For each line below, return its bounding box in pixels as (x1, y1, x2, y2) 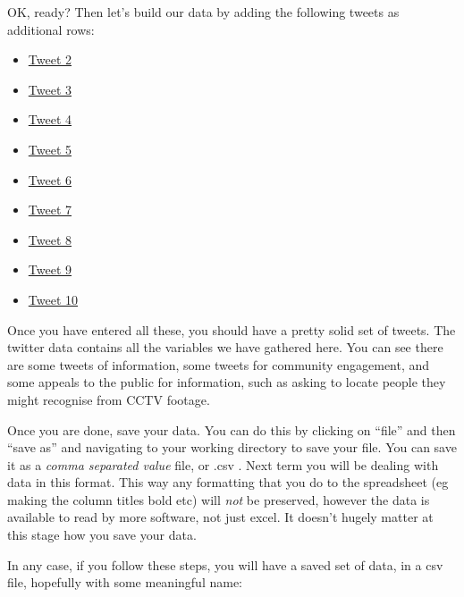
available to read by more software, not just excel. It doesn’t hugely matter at (7, 508, 434, 526)
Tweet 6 (28, 170, 72, 189)
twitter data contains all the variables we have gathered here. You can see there (7, 338, 443, 357)
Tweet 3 (28, 80, 72, 98)
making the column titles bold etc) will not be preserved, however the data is (7, 490, 430, 509)
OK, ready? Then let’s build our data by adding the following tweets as (7, 3, 400, 21)
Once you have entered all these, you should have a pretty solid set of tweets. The (7, 320, 456, 339)
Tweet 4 (28, 110, 72, 129)
